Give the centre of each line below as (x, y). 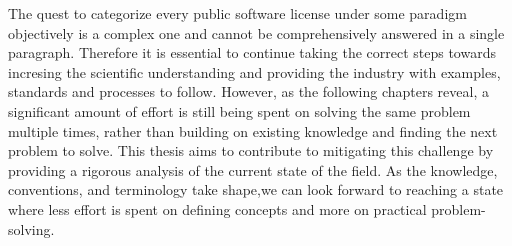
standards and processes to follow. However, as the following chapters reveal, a (248, 91)
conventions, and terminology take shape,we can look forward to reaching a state (256, 189)
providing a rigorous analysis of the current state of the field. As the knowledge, (253, 169)
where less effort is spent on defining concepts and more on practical (217, 208)
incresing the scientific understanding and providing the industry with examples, (254, 71)
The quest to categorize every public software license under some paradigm (237, 13)
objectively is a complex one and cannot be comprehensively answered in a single (256, 32)
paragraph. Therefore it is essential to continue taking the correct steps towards (252, 52)
